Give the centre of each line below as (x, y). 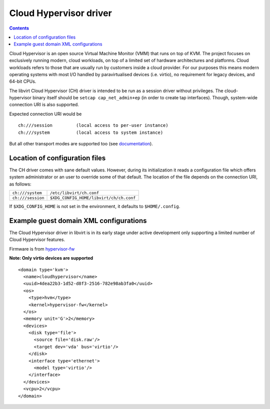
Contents (19, 28)
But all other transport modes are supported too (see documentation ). (81, 144)
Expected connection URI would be (45, 114)
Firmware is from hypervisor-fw (42, 249)
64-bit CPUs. (23, 81)
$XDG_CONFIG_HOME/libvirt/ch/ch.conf (93, 198)
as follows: (20, 184)
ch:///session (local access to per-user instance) (93, 126)
